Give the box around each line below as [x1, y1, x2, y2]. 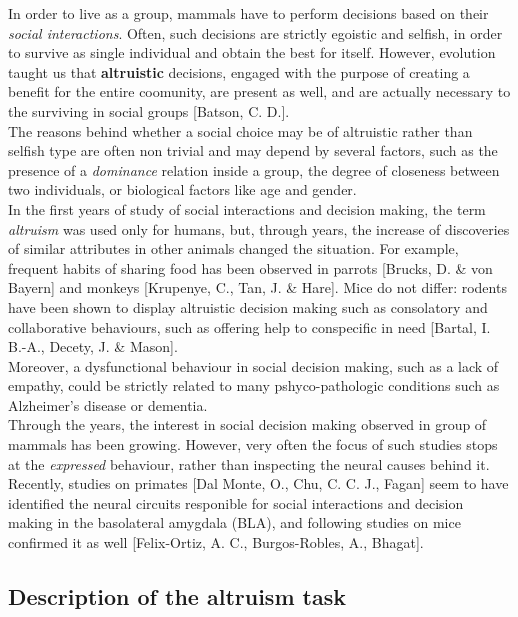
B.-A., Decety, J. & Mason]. [8, 336, 178, 357]
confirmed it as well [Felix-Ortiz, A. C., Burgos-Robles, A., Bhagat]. [8, 532, 424, 553]
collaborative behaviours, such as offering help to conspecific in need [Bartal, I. [8, 316, 491, 337]
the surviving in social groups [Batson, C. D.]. [8, 100, 290, 121]
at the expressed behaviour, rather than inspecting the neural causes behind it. [8, 453, 490, 474]
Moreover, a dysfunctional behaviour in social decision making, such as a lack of [8, 355, 499, 376]
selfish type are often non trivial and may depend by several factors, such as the [8, 140, 498, 161]
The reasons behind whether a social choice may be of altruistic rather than [8, 120, 473, 141]
